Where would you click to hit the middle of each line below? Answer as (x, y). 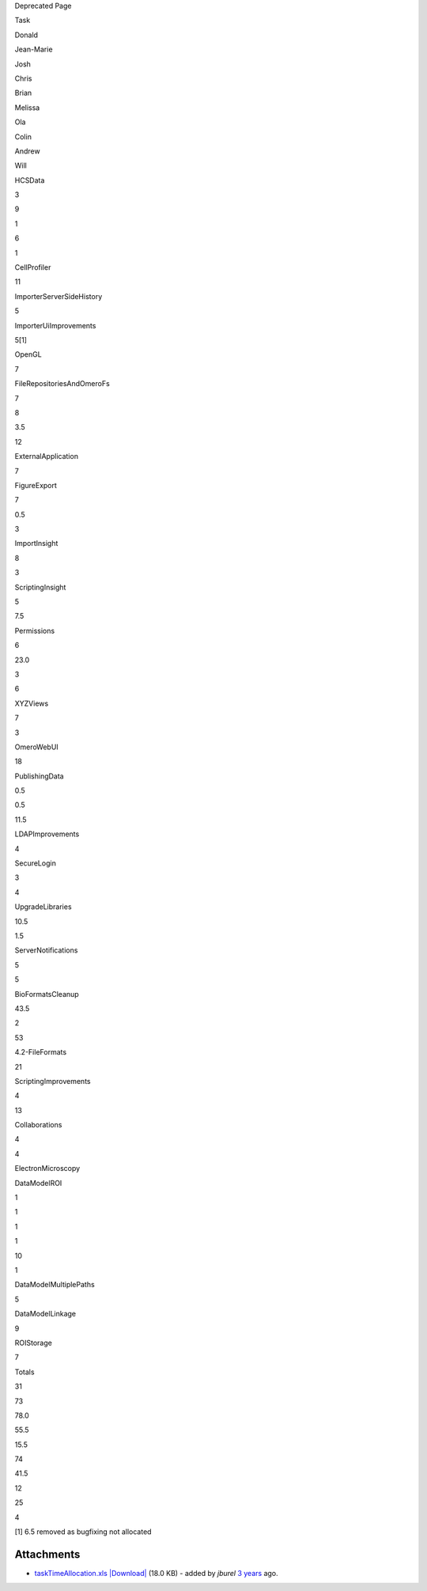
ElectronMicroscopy (47, 1169)
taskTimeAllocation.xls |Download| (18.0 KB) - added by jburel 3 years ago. (156, 1573)
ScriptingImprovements (53, 1081)
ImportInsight (36, 544)
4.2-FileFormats (41, 1052)
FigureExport (36, 485)
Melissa (27, 108)
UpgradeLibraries (43, 907)
